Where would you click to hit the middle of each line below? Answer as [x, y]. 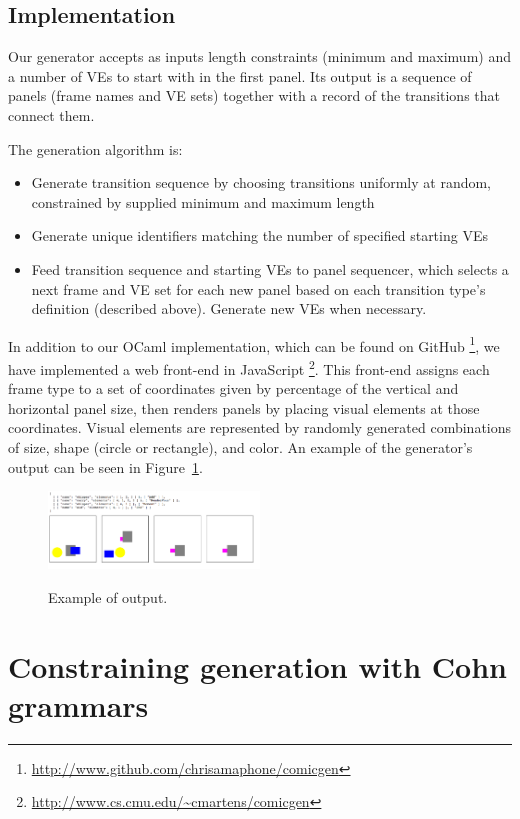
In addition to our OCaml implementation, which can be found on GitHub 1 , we [254, 344]
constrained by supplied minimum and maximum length [203, 201]
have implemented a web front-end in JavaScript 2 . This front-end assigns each [249, 367]
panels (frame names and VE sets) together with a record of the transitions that [254, 95]
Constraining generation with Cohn [257, 665]
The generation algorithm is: [95, 148]
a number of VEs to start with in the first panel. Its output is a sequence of [240, 75]
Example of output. [108, 596]
